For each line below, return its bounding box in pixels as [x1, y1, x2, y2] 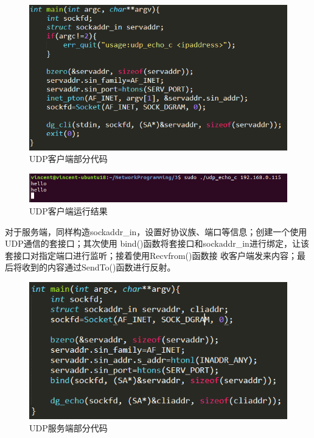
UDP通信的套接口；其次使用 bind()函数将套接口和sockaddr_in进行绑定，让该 [5, 237, 309, 250]
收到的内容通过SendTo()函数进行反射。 [21, 261, 176, 274]
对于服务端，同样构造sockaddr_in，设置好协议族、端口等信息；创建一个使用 [5, 225, 307, 238]
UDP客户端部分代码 [29, 152, 108, 165]
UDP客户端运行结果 [29, 204, 108, 217]
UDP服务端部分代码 [29, 421, 108, 434]
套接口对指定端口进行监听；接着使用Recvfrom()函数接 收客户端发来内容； [5, 249, 298, 261]
